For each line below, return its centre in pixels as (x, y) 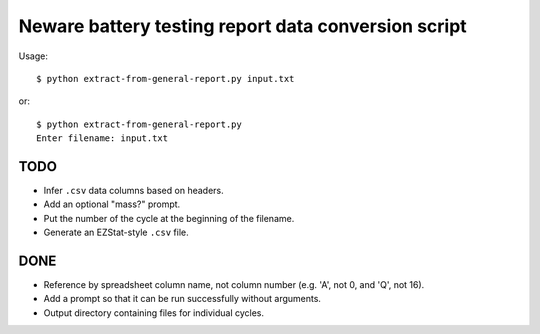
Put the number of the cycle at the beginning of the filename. (169, 218)
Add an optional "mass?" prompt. (112, 204)
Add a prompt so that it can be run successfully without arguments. (182, 299)
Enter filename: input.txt (102, 138)
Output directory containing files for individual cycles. (154, 312)
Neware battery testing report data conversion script (242, 26)
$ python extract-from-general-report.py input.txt (165, 78)
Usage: (33, 56)
